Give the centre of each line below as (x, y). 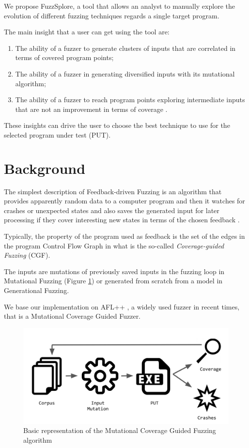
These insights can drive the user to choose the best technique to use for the (117, 125)
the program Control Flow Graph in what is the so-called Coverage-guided (114, 245)
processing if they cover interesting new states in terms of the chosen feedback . (122, 220)
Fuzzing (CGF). (27, 255)
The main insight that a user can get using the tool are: (87, 32)
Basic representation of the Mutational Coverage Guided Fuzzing (120, 430)
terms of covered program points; (64, 57)
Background (45, 168)
